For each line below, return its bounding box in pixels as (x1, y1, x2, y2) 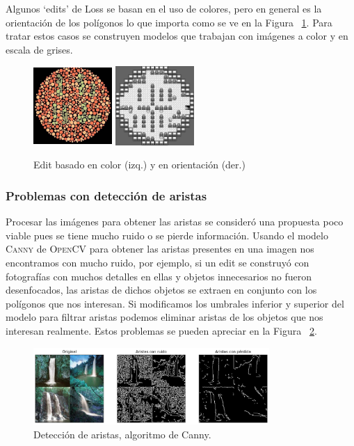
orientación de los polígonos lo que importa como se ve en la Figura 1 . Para (6, 15, 332, 29)
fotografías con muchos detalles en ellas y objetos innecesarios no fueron (6, 269, 312, 283)
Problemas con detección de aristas (6, 186, 207, 204)
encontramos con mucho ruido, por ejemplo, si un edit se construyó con (6, 255, 309, 269)
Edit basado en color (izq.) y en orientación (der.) (33, 157, 246, 172)
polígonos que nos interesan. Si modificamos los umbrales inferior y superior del (6, 296, 344, 310)
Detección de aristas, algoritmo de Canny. (33, 427, 211, 441)
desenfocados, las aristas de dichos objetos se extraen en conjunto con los (6, 282, 317, 297)
